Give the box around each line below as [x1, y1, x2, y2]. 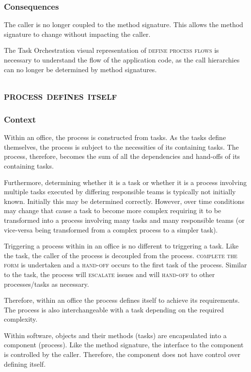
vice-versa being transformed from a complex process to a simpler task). [4, 224, 218, 234]
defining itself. [4, 358, 46, 369]
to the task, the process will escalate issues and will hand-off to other [4, 269, 215, 279]
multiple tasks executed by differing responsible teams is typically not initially [4, 186, 236, 197]
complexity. [4, 314, 38, 324]
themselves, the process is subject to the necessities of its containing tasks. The [4, 141, 239, 152]
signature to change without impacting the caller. [4, 29, 151, 39]
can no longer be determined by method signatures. [4, 64, 157, 74]
